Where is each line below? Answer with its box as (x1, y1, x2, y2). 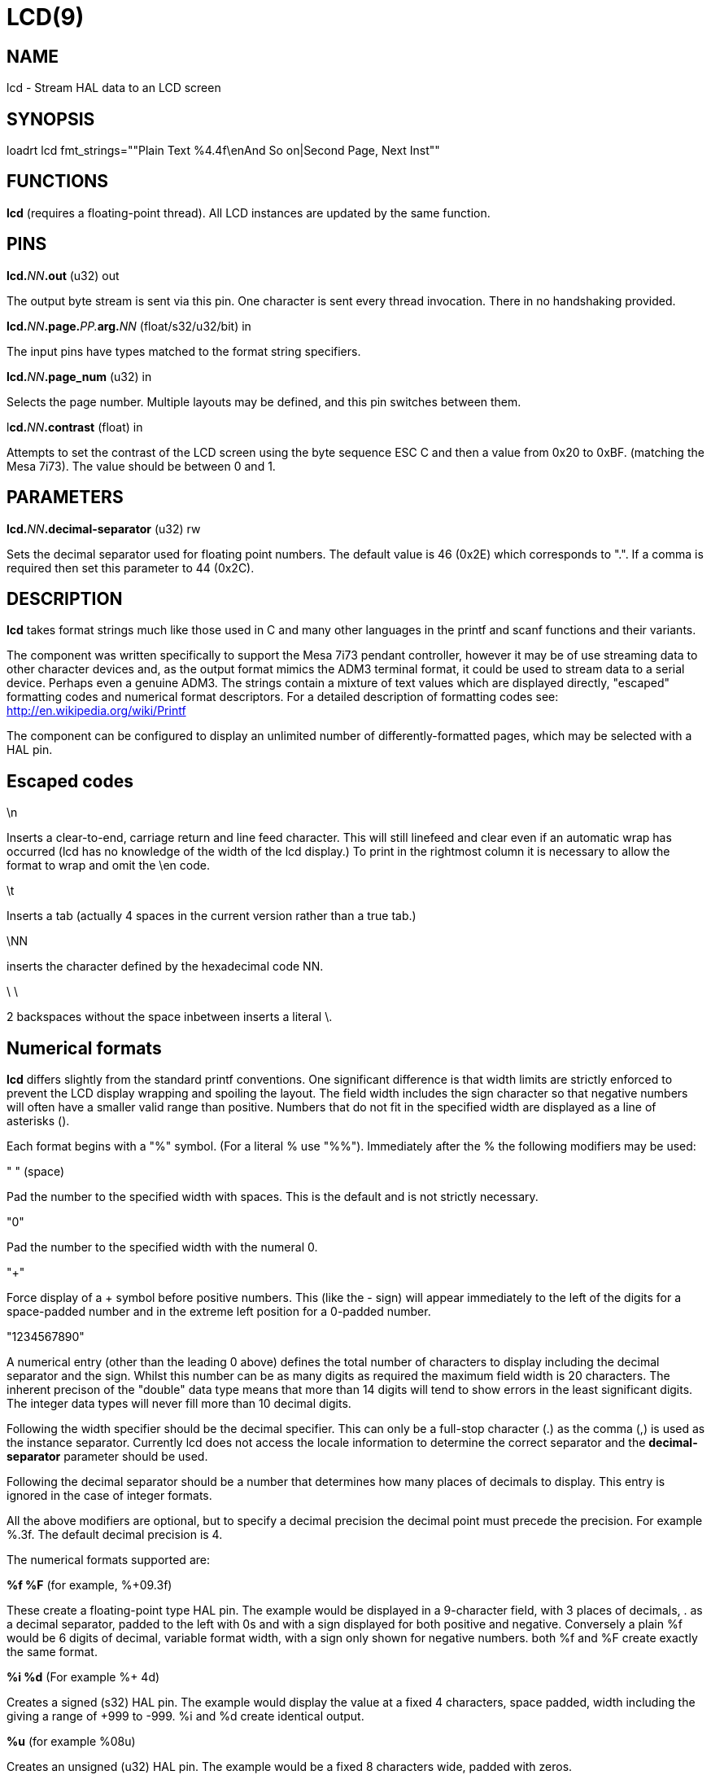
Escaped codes (7, 770, 133, 791)
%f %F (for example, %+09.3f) (7, 1578, 172, 1593)
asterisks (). (7, 1114, 70, 1129)
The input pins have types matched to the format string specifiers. (7, 344, 361, 358)
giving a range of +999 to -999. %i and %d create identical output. (7, 1709, 364, 1724)
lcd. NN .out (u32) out (7, 268, 120, 283)
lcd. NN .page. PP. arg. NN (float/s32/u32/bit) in (7, 318, 251, 333)
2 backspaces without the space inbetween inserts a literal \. (7, 1010, 333, 1024)
